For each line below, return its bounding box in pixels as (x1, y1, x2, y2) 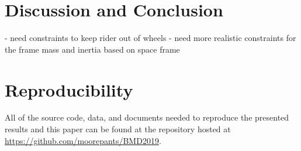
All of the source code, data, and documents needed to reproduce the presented (5, 111, 289, 123)
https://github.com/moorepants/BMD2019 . (5, 134, 161, 146)
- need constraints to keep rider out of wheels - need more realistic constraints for (5, 32, 296, 44)
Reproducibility (5, 77, 133, 101)
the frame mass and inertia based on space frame (5, 43, 180, 55)
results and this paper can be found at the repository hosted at (5, 123, 231, 135)
